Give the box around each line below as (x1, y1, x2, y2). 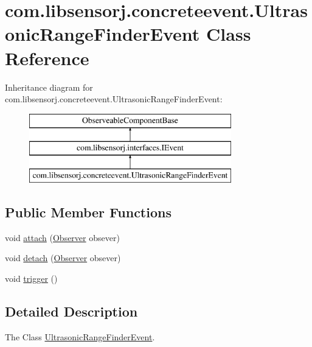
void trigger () (5, 272, 58, 285)
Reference (5, 45, 89, 70)
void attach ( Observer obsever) (5, 231, 120, 244)
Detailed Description (5, 302, 138, 321)
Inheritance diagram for (5, 80, 93, 93)
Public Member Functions (5, 203, 172, 222)
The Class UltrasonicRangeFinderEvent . (5, 330, 155, 343)
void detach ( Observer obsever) (5, 251, 121, 264)
